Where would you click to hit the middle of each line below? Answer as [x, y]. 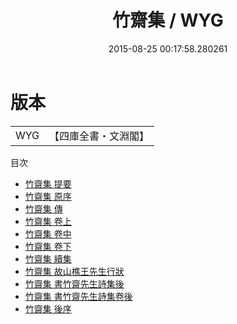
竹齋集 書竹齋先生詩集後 [74, 283]
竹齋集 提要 [48, 183]
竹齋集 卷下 [48, 246]
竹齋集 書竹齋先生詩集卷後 [78, 296]
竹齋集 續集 [48, 258]
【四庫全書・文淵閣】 [99, 136]
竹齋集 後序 [48, 308]
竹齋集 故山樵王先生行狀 [74, 271]
